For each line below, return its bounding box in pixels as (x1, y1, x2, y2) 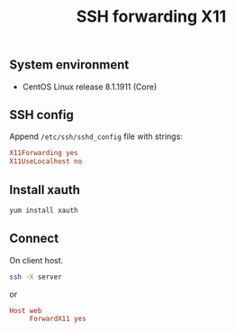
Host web (9, 306, 42, 315)
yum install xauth (9, 206, 78, 215)
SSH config (9, 107, 74, 123)
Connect (9, 231, 59, 246)
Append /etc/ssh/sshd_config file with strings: (9, 131, 183, 142)
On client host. (9, 254, 64, 265)
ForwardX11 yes (29, 314, 87, 324)
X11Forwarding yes (9, 149, 78, 158)
